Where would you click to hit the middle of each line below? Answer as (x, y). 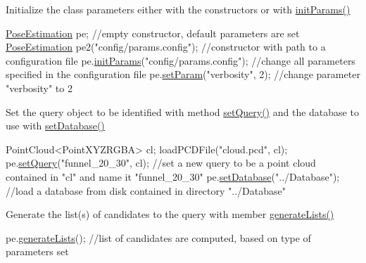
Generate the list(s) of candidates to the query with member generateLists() (170, 214)
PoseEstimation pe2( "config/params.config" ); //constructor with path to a (166, 47)
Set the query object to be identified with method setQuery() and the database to (182, 111)
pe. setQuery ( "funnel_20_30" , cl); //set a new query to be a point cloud (161, 163)
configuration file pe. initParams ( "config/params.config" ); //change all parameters (181, 60)
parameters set (37, 251)
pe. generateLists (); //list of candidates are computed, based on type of (158, 237)
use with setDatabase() (55, 126)
